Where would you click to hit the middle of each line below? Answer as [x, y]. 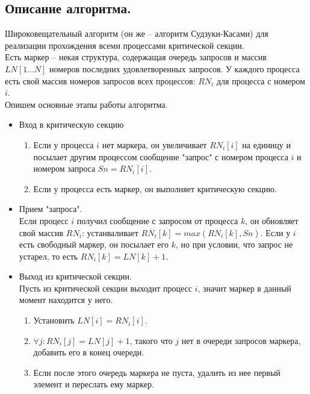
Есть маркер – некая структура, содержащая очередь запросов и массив [136, 57]
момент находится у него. [66, 300]
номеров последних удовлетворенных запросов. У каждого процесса [175, 68]
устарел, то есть [48, 256]
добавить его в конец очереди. [89, 352]
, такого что [151, 340]
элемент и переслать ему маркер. [94, 384]
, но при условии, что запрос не [234, 244]
